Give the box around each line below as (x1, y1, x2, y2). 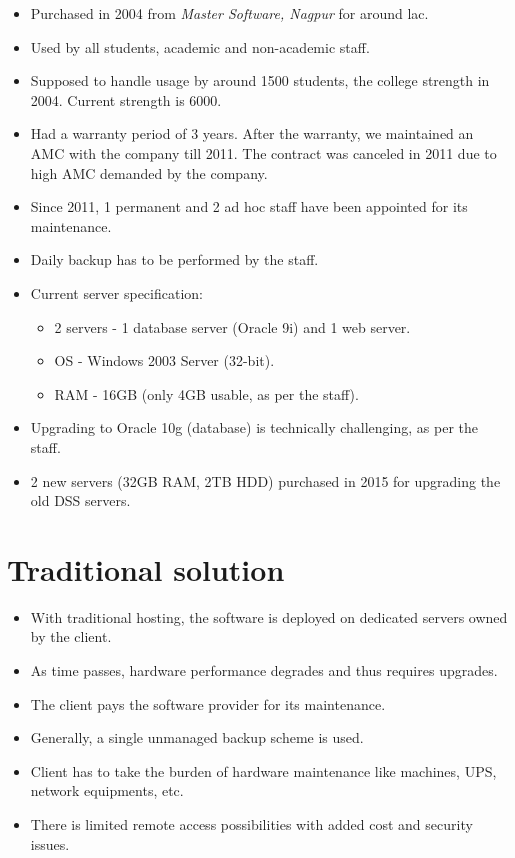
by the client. (30, 626, 112, 647)
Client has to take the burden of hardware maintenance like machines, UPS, (30, 760, 497, 781)
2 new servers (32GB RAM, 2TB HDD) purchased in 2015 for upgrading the (30, 470, 501, 491)
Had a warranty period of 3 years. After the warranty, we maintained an (30, 123, 474, 144)
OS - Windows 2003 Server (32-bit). (54, 350, 275, 371)
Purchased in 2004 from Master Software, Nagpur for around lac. (30, 3, 429, 23)
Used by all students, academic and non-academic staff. (30, 36, 370, 57)
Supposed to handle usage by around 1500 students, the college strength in (30, 70, 490, 91)
